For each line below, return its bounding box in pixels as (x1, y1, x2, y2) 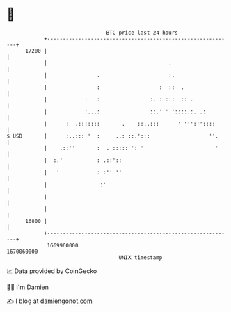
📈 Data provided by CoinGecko (6, 267, 97, 275)
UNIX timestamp (118, 254, 163, 261)
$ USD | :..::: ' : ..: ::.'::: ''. (6, 132, 218, 140)
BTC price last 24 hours (106, 29, 178, 36)
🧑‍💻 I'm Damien (6, 283, 49, 291)
